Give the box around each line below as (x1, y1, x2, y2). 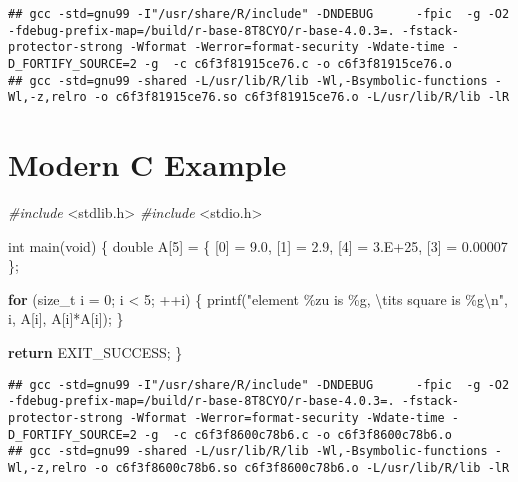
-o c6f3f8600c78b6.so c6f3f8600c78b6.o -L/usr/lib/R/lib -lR (93, 460, 510, 475)
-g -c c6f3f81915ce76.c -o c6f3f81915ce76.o (144, 56, 452, 71)
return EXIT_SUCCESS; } (8, 342, 183, 363)
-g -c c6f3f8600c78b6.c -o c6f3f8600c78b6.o (144, 427, 452, 442)
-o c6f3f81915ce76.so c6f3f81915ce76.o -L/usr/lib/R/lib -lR (93, 90, 510, 105)
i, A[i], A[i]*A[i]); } (8, 308, 124, 329)
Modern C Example (8, 144, 287, 185)
